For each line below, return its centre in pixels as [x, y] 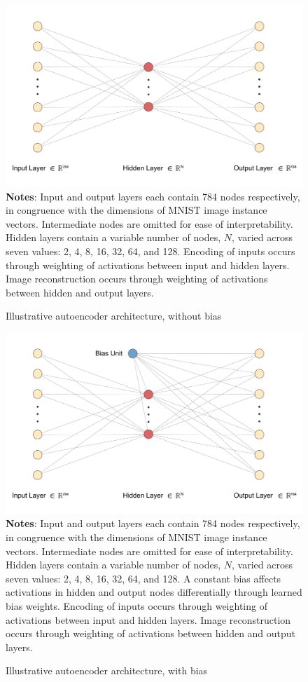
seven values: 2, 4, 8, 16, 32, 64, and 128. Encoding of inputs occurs [150, 251]
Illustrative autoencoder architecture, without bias [114, 316]
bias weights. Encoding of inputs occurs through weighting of [136, 606]
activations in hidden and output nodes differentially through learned [154, 592]
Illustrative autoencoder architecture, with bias [107, 670]
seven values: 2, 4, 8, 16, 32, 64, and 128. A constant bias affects [143, 578]
